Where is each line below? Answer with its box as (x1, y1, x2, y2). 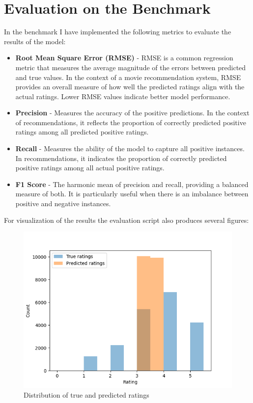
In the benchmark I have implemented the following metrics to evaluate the (4, 27, 231, 37)
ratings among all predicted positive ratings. (15, 127, 149, 137)
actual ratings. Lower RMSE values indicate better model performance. (15, 91, 230, 101)
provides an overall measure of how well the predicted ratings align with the (15, 81, 245, 92)
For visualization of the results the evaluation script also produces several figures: (4, 215, 249, 225)
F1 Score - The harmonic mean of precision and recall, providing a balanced (15, 179, 249, 189)
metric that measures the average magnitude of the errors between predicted (15, 62, 246, 72)
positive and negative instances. (15, 198, 111, 209)
